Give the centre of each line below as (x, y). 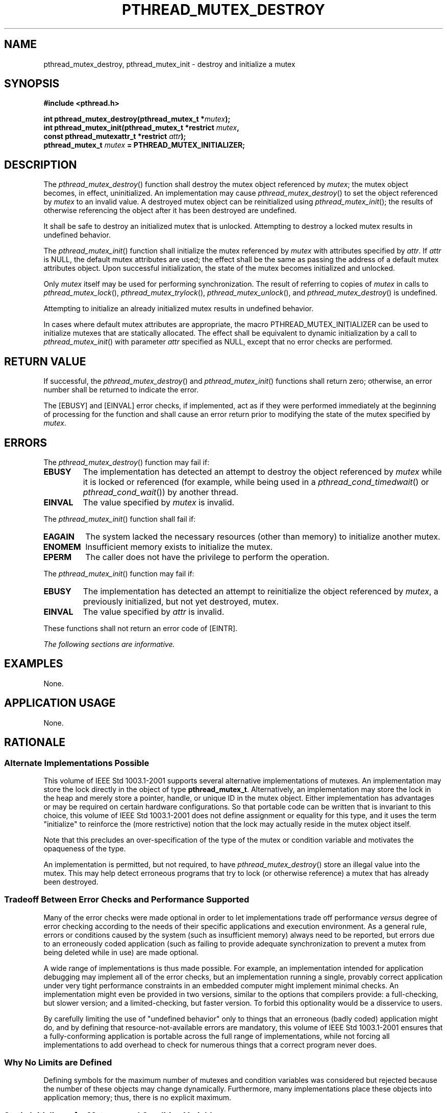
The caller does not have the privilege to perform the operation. (207, 557)
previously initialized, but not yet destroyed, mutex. (181, 601)
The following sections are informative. (109, 644)
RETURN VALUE (45, 361)
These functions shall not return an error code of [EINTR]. (141, 628)
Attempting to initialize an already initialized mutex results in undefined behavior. (179, 309)
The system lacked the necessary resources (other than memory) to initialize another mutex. (263, 536)
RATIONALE (35, 743)
